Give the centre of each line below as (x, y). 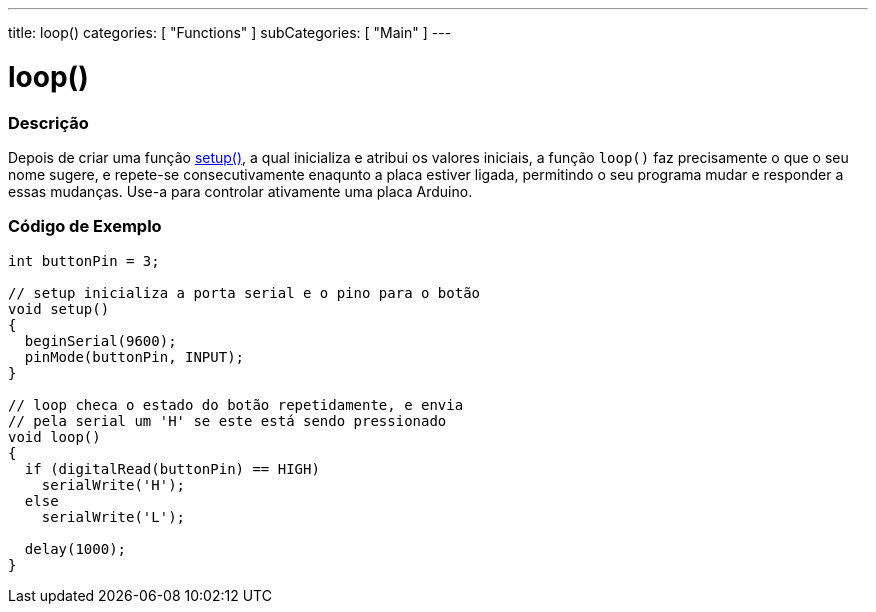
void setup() (59, 308)
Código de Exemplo (85, 226)
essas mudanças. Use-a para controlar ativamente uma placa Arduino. (240, 191)
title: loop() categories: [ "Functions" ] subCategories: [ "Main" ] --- (230, 32)
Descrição (48, 122)
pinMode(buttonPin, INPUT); (134, 356)
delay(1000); (75, 548)
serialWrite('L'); (113, 516)
